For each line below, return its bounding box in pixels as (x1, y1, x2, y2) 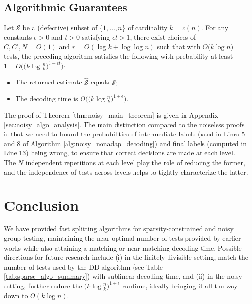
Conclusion (4, 195, 79, 215)
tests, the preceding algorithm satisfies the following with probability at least (4, 51, 233, 61)
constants (4, 32, 32, 42)
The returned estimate (15, 77, 82, 87)
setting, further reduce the (4, 280, 82, 290)
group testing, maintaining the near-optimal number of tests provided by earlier (4, 233, 241, 243)
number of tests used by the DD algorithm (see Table (4, 261, 163, 271)
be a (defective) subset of (22, 22, 98, 33)
